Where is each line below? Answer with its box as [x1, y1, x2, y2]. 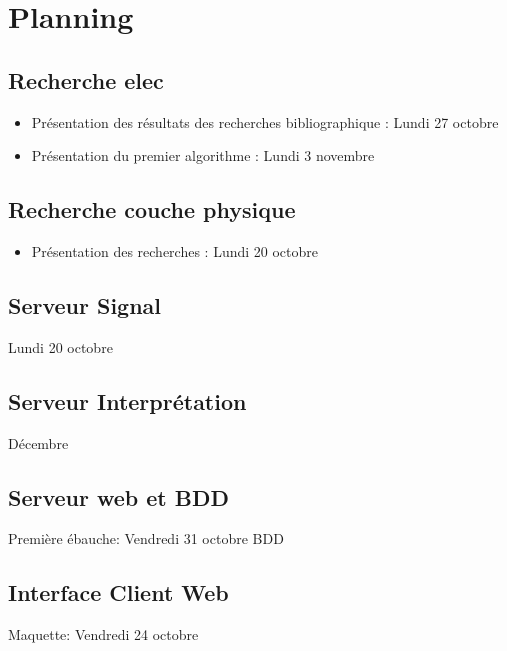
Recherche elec [8, 64, 164, 95]
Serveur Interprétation [8, 385, 247, 416]
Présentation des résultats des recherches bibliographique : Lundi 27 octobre [31, 111, 499, 132]
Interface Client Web [8, 577, 229, 608]
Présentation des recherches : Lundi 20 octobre [31, 240, 318, 261]
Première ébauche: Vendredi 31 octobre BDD [8, 528, 284, 549]
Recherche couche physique [8, 194, 296, 225]
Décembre [8, 432, 69, 453]
